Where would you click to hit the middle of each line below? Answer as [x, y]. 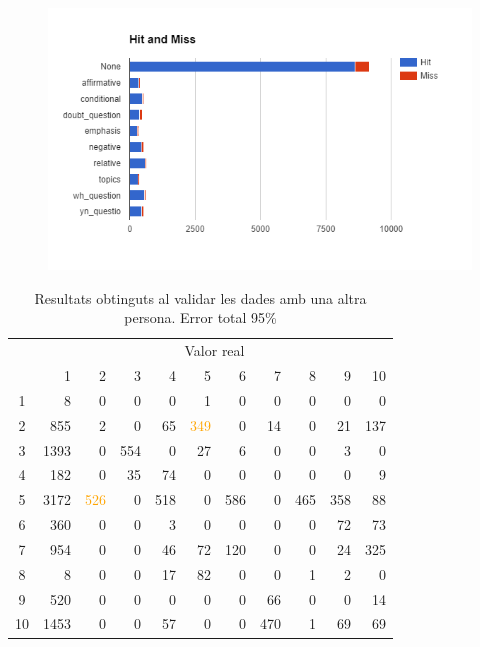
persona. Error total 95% [200, 317]
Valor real [214, 350]
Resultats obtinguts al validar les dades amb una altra [200, 297]
